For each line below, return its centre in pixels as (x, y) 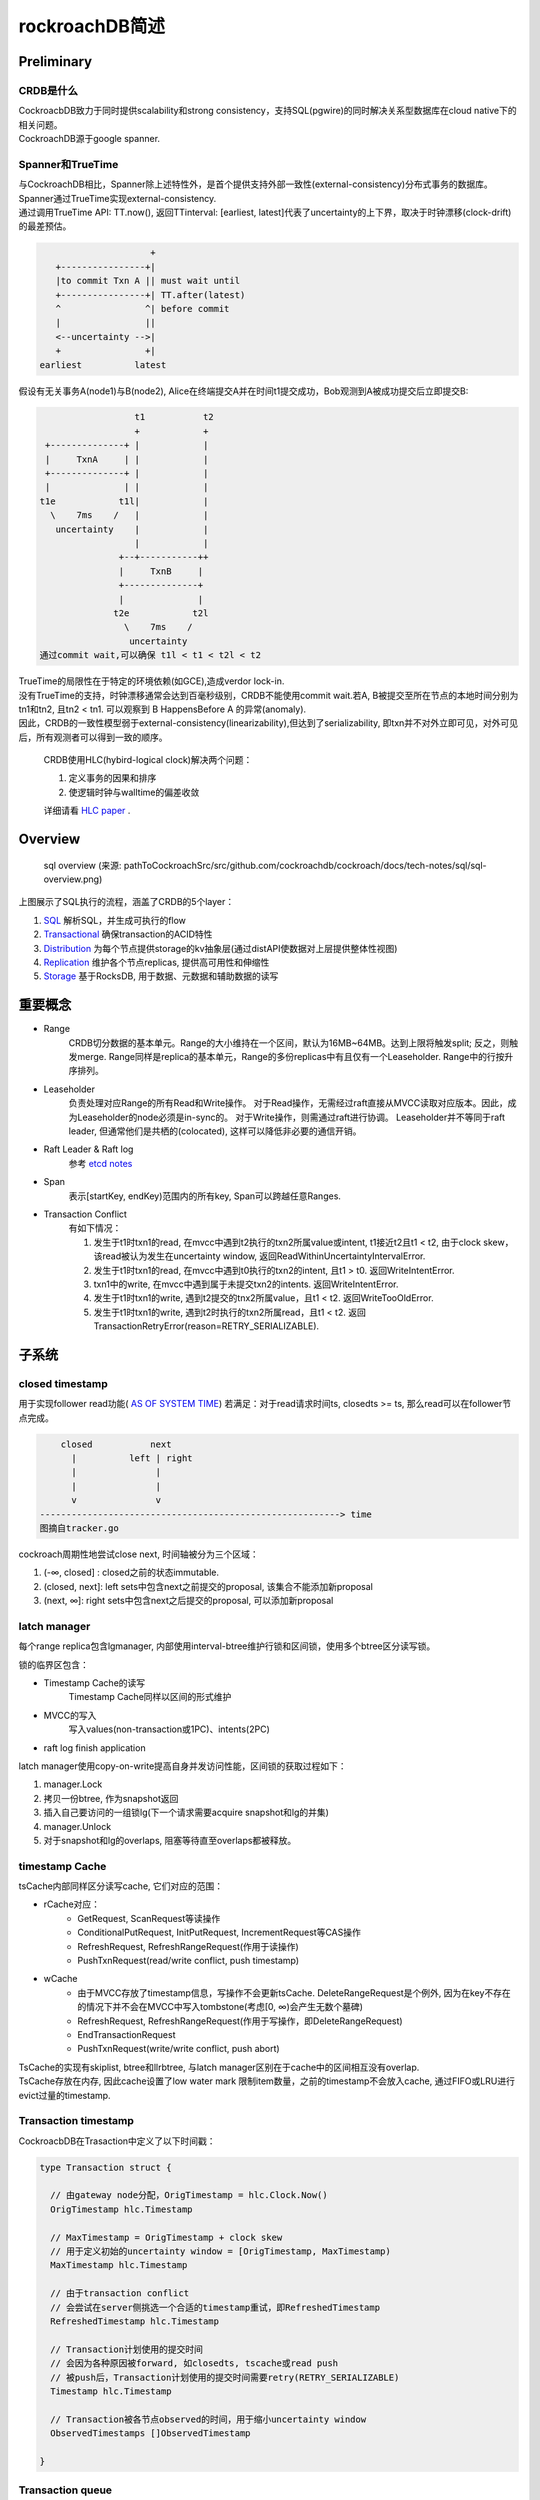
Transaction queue (65, 2490)
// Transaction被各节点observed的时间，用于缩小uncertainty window (208, 2419)
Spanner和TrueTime (68, 164)
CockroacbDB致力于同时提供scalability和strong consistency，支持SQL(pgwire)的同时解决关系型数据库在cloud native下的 (267, 111)
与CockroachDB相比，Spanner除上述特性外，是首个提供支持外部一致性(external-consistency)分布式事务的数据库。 (256, 184)
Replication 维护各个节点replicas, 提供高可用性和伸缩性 (156, 962)
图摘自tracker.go (79, 1528)
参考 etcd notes (100, 1163)
